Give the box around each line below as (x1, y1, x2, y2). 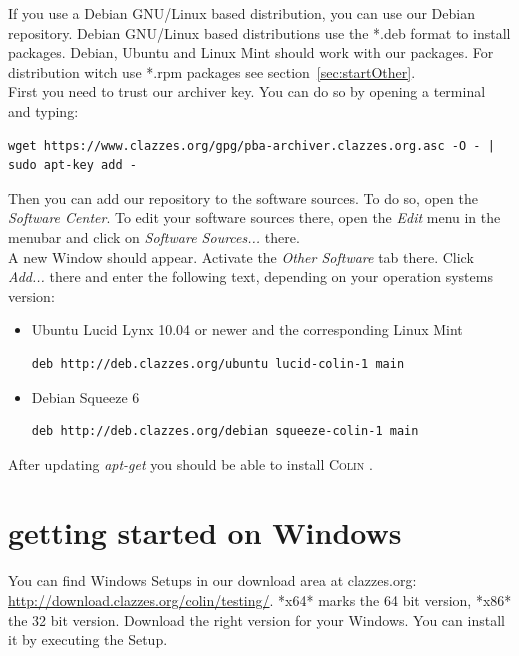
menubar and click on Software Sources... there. (8, 226, 300, 247)
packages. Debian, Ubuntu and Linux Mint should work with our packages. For (8, 42, 494, 63)
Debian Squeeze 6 (31, 386, 140, 407)
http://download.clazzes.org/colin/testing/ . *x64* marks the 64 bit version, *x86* (8, 590, 512, 610)
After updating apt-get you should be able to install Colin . (8, 453, 373, 474)
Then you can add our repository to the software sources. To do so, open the (8, 187, 478, 208)
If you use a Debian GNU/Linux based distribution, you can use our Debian (8, 3, 475, 23)
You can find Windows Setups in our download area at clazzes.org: (8, 570, 417, 591)
